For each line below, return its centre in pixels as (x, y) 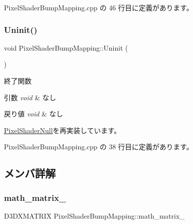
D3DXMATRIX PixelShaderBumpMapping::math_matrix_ (95, 215)
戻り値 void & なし (33, 114)
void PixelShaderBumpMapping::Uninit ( (66, 47)
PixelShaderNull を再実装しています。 (63, 130)
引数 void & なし (30, 97)
